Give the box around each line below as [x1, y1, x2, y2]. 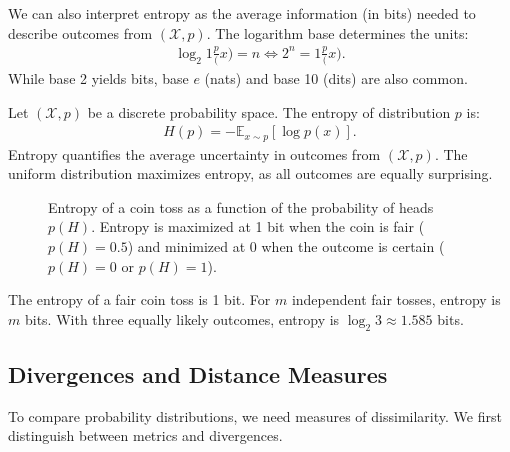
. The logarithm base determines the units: [206, 22, 469, 43]
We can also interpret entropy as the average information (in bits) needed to [8, 3, 476, 23]
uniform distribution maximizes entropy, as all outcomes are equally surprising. [8, 163, 493, 184]
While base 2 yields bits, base [8, 68, 189, 89]
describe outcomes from [8, 22, 153, 43]
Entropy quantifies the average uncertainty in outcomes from [8, 143, 381, 164]
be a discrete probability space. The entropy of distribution [87, 101, 451, 122]
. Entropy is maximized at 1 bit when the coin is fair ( [91, 216, 425, 237]
